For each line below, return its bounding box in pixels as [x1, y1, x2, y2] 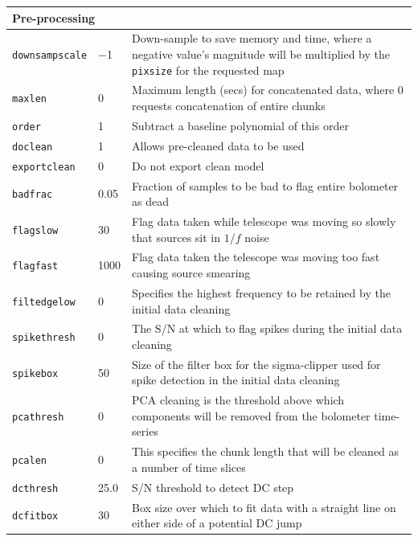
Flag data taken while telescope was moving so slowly [132, 213, 396, 230]
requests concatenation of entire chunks [132, 97, 326, 114]
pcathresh [12, 411, 64, 423]
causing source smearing [132, 264, 251, 281]
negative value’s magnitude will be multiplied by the [132, 45, 390, 62]
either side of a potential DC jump [132, 514, 302, 531]
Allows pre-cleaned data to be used [132, 137, 305, 154]
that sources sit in [132, 228, 221, 245]
